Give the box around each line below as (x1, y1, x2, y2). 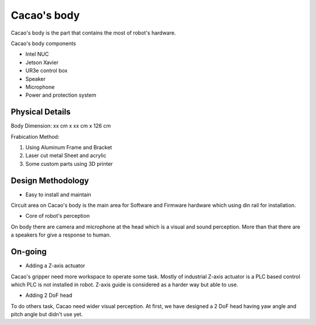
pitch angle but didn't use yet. (11, 311, 83, 318)
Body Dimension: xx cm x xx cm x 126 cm (11, 122, 111, 129)
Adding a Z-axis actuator (25, 262, 85, 269)
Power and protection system (25, 91, 97, 99)
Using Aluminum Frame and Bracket (25, 143, 112, 150)
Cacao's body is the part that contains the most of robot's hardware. (11, 29, 176, 36)
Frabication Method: (11, 133, 60, 140)
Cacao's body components (11, 40, 76, 47)
